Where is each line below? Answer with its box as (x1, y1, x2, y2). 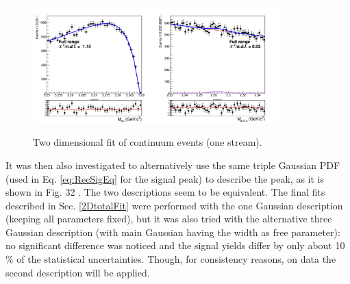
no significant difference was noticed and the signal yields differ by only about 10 (5, 238, 345, 253)
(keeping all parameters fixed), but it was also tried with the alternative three (5, 211, 332, 226)
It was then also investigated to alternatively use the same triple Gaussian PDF (5, 157, 340, 172)
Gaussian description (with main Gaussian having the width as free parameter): (5, 224, 340, 239)
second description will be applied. (5, 265, 150, 279)
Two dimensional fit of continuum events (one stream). (33, 135, 262, 149)
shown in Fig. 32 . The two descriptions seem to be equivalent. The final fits (5, 185, 325, 199)
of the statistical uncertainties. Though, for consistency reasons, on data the (16, 252, 336, 266)
